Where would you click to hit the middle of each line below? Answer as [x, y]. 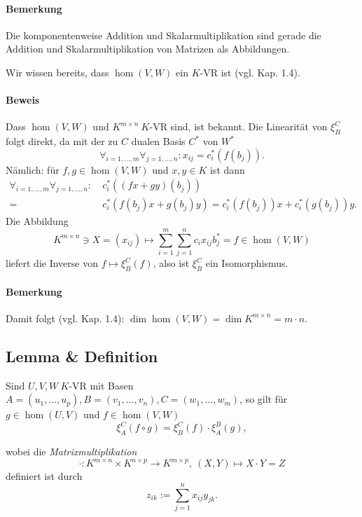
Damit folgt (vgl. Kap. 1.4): [65, 318]
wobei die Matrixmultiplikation [71, 451]
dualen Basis [158, 141]
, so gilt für [264, 399]
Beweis [23, 100]
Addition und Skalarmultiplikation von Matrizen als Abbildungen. [148, 49]
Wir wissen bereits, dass [57, 72]
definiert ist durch [44, 476]
